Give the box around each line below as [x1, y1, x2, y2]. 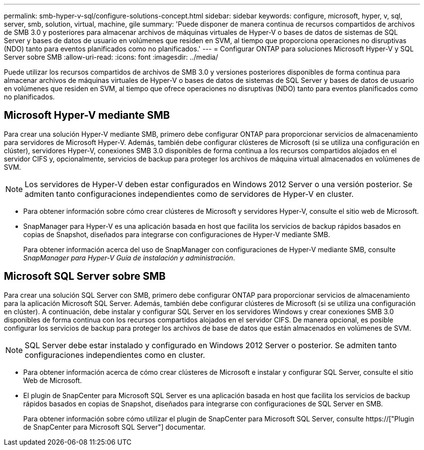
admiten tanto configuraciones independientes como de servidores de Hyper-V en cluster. [25, 189, 354, 199]
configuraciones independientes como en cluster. [25, 350, 205, 360]
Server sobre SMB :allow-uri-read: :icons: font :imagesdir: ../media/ [4, 53, 218, 61]
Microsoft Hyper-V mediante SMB [4, 109, 170, 122]
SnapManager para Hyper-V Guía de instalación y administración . [23, 253, 235, 262]
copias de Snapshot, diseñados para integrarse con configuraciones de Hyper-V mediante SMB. [23, 230, 330, 239]
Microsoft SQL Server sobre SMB [4, 270, 166, 283]
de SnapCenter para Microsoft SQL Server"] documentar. [23, 422, 206, 431]
